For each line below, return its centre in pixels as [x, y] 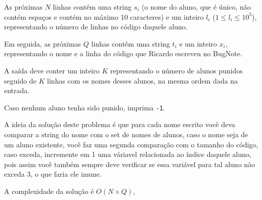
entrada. [17, 90]
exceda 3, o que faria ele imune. [53, 174]
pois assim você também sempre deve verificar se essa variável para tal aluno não [130, 164]
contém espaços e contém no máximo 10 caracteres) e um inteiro [104, 16]
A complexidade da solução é [49, 191]
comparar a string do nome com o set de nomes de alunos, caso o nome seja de [126, 134]
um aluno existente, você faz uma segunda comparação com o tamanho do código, [131, 144]
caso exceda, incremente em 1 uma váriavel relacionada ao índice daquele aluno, [128, 154]
